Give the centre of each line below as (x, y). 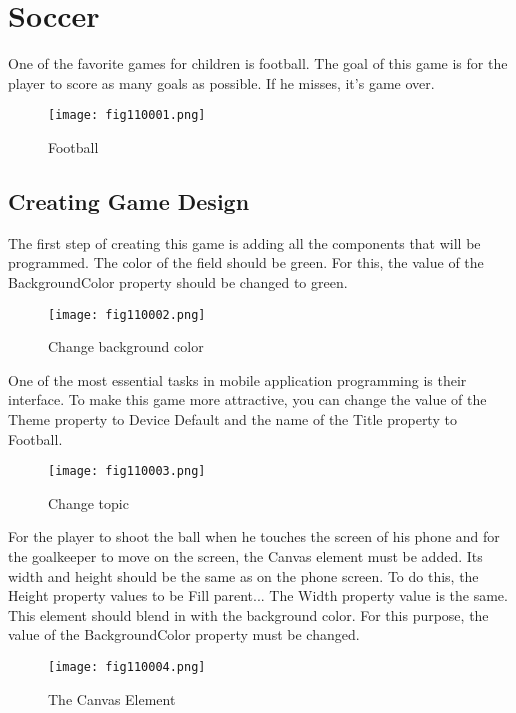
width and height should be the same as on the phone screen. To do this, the (243, 575)
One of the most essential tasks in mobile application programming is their (237, 379)
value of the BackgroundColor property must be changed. (184, 634)
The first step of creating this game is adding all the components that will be (244, 242)
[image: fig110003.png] (127, 471)
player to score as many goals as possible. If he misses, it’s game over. (221, 82)
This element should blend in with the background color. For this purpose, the (248, 614)
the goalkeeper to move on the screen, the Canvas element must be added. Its (245, 556)
